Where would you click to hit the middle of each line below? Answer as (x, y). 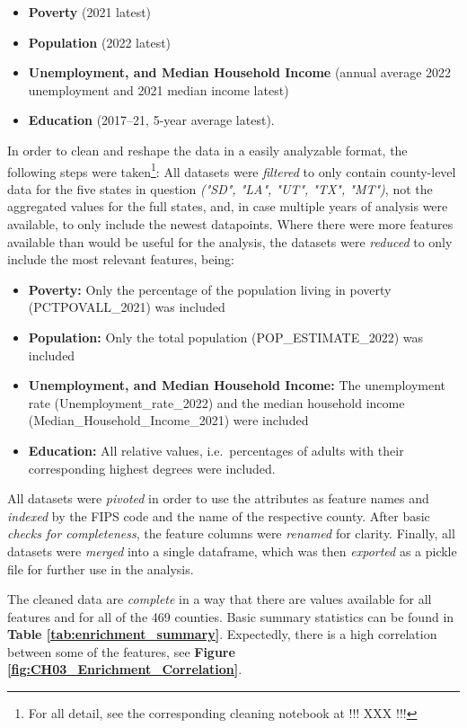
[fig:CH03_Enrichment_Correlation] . (125, 669)
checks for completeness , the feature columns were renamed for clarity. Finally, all (231, 533)
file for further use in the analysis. (101, 568)
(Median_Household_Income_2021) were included (168, 420)
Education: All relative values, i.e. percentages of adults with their (216, 450)
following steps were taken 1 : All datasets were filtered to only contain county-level (232, 170)
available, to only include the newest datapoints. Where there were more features (230, 224)
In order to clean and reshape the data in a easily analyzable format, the (207, 150)
